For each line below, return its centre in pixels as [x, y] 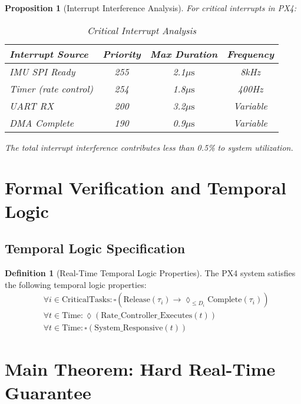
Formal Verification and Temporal [145, 188]
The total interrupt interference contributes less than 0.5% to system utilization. [149, 147]
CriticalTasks [86, 300]
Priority [122, 54]
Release [137, 300]
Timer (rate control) [52, 88]
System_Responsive [129, 328]
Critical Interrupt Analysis [142, 30]
